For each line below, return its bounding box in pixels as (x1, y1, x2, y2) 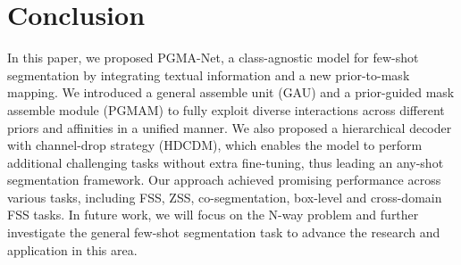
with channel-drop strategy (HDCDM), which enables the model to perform (7, 136, 423, 154)
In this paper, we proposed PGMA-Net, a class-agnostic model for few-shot (7, 48, 419, 67)
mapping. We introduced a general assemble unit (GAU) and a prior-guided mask (7, 83, 455, 102)
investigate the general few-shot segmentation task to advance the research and (7, 223, 440, 242)
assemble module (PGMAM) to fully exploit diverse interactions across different (7, 100, 445, 119)
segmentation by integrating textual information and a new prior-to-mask (7, 65, 410, 84)
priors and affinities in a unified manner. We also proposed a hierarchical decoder (7, 118, 452, 137)
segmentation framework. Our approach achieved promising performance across (7, 170, 441, 189)
